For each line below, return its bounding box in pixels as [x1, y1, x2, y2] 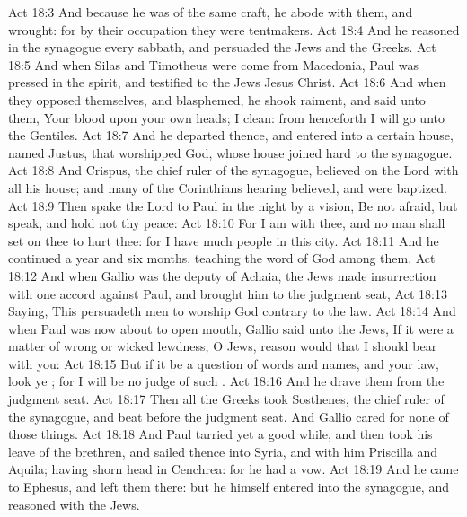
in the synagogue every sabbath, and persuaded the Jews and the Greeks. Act [8, 38, 436, 57]
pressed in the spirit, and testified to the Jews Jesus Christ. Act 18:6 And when [8, 73, 446, 92]
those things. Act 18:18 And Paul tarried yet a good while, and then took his [8, 425, 433, 443]
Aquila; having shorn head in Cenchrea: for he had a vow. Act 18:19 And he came [8, 460, 459, 478]
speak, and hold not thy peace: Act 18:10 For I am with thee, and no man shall [8, 214, 445, 232]
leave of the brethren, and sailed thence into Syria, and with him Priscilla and [8, 442, 438, 460]
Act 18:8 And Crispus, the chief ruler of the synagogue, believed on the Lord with [8, 161, 459, 180]
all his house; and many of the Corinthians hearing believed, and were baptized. [8, 178, 447, 197]
